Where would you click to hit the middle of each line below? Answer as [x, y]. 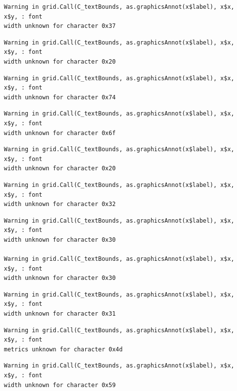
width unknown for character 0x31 [60, 314]
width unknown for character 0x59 [60, 385]
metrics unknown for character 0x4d [63, 349]
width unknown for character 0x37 [60, 26]
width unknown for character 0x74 [60, 97]
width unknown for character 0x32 [60, 204]
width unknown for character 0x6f [60, 133]
